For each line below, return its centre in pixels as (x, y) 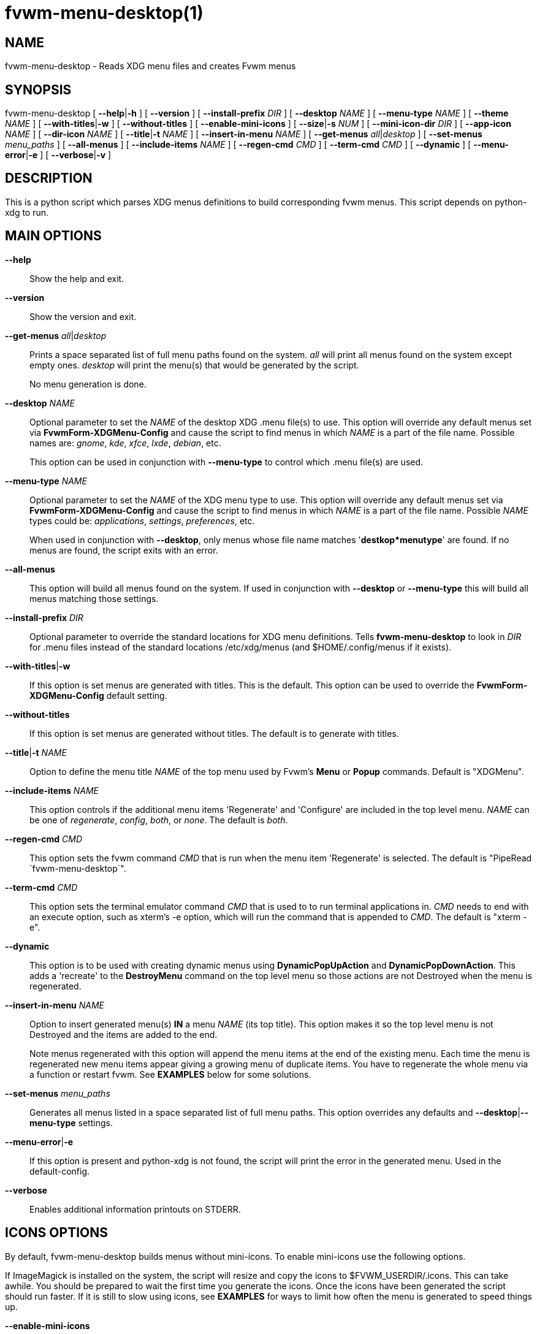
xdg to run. (27, 212)
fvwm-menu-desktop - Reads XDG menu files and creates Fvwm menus (150, 66)
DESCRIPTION (49, 178)
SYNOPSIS (38, 90)
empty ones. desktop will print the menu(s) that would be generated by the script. (194, 365)
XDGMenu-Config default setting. (98, 695)
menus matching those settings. (94, 598)
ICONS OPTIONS (56, 1233)
